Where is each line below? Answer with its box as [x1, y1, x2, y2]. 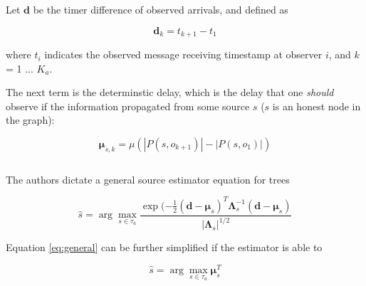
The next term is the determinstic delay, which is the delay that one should [6, 85, 334, 100]
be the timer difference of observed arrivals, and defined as [33, 2, 288, 16]
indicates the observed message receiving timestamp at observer [44, 47, 323, 62]
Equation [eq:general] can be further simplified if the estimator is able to [6, 240, 323, 255]
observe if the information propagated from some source [6, 98, 250, 113]
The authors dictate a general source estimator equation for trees [6, 171, 290, 186]
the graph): [6, 112, 55, 127]
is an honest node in [272, 98, 361, 113]
